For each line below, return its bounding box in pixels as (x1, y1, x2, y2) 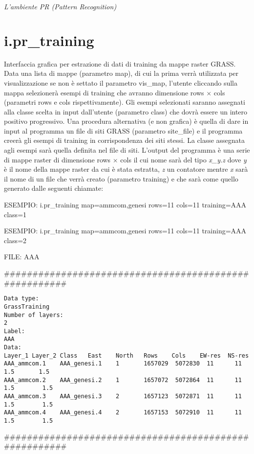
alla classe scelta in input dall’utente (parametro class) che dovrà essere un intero (4, 106, 248, 116)
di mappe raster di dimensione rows (4, 154, 111, 164)
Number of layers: (4, 311, 63, 318)
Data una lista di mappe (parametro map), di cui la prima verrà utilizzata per (4, 68, 239, 78)
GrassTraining (4, 303, 50, 310)
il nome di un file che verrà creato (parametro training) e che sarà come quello (4, 173, 238, 183)
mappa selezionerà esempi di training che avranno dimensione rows (4, 87, 204, 97)
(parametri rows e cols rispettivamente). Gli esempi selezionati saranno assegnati (4, 97, 245, 107)
